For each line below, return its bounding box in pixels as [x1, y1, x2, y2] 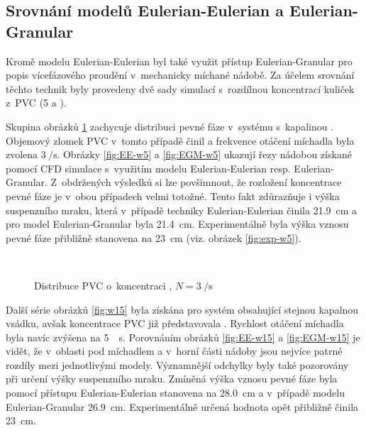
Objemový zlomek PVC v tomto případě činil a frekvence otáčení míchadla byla [6, 133, 355, 148]
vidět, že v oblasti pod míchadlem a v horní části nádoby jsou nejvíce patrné [6, 343, 343, 358]
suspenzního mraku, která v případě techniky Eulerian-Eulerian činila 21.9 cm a [6, 202, 357, 217]
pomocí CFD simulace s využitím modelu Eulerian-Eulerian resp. [6, 160, 291, 175]
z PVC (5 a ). [6, 95, 67, 110]
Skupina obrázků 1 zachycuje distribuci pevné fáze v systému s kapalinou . [6, 118, 334, 133]
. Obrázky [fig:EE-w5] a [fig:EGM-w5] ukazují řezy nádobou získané [57, 147, 352, 162]
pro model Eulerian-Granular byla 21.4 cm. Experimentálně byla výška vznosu [6, 216, 349, 231]
